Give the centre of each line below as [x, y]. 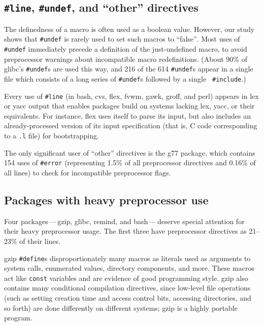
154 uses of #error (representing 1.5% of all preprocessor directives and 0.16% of [130, 162]
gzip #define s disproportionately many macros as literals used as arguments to [127, 258]
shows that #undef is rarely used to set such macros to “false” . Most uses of [122, 39]
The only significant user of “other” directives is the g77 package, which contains [130, 152]
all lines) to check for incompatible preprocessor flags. [88, 172]
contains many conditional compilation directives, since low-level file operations [127, 288]
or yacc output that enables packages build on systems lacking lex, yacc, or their [129, 106]
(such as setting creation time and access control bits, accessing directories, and [128, 298]
